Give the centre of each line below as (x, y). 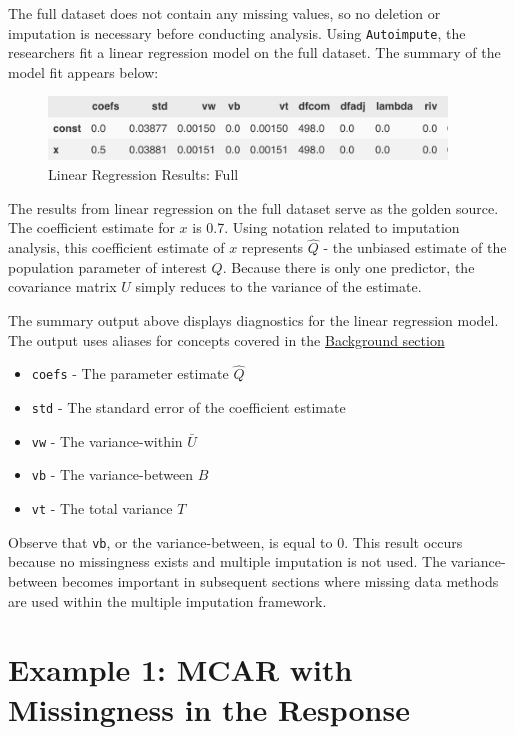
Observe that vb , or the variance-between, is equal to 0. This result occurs (235, 541)
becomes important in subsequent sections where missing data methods (280, 581)
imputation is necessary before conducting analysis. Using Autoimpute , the (237, 32)
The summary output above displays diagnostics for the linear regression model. (253, 320)
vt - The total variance (102, 508)
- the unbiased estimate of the (415, 247)
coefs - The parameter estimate (130, 373)
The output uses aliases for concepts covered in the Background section (226, 339)
